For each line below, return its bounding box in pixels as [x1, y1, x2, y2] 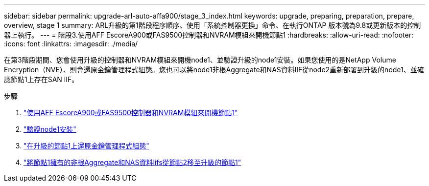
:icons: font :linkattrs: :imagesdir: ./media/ [4, 40, 138, 48]
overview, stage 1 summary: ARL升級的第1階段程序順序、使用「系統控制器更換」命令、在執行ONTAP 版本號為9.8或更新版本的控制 [4, 21, 421, 29]
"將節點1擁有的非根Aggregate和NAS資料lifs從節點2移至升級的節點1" [24, 158, 241, 166]
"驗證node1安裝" [24, 125, 76, 133]
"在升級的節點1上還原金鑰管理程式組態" [24, 142, 149, 150]
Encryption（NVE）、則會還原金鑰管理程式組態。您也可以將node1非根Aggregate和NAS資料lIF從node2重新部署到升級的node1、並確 [4, 65, 424, 74]
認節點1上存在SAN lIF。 [4, 75, 79, 83]
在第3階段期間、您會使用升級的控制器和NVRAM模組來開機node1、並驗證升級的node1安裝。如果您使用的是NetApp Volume [4, 56, 396, 64]
